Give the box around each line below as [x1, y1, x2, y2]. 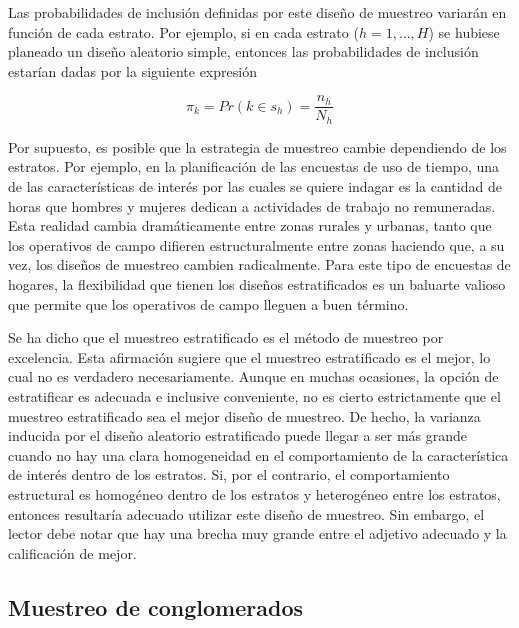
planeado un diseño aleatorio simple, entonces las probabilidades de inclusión [8, 41, 479, 62]
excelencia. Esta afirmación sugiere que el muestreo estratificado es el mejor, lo [8, 346, 491, 367]
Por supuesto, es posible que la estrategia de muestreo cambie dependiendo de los [8, 136, 507, 157]
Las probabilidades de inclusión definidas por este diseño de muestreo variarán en [8, 2, 507, 22]
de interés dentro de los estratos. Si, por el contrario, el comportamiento [8, 464, 450, 485]
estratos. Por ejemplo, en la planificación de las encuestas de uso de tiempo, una [8, 156, 500, 177]
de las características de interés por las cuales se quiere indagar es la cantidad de [8, 176, 502, 197]
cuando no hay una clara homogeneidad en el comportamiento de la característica [8, 444, 509, 465]
